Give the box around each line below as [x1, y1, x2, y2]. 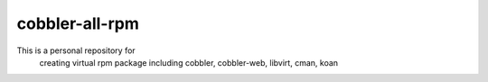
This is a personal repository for [16, 45, 136, 56]
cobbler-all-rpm [16, 14, 140, 33]
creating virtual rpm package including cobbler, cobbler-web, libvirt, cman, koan [39, 57, 339, 68]
